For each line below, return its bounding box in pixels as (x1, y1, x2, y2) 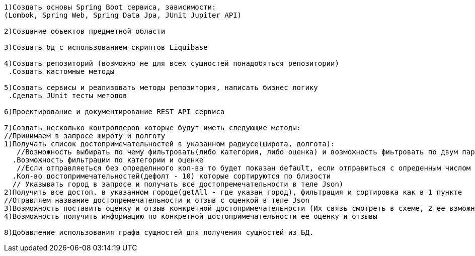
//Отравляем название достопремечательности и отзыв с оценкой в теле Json (4, 196, 309, 204)
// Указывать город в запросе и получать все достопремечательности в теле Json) (12, 180, 344, 188)
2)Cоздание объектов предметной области (4, 27, 166, 35)
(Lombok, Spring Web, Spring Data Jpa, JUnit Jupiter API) (4, 11, 242, 19)
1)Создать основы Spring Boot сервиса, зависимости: (4, 3, 216, 11)
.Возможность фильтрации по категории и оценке (12, 156, 204, 164)
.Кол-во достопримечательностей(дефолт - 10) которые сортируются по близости (12, 172, 331, 180)
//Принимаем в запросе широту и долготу (4, 132, 166, 140)
